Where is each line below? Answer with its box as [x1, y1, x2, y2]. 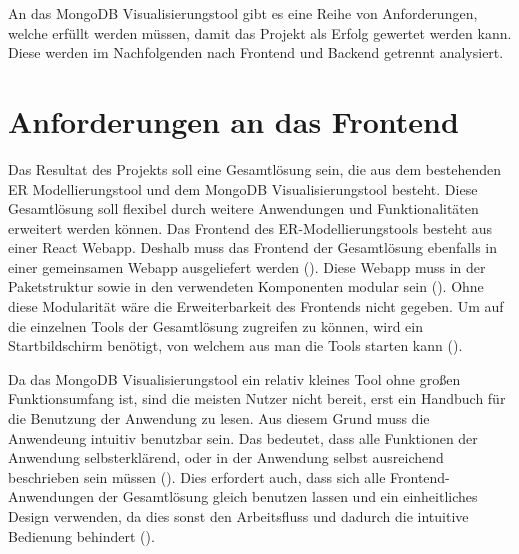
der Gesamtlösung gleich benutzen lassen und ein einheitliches [98, 486, 478, 507]
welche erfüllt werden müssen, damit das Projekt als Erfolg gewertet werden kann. [8, 22, 512, 43]
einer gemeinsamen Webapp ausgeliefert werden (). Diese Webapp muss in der [8, 256, 486, 277]
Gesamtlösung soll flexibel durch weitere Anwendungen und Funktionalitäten [8, 198, 479, 219]
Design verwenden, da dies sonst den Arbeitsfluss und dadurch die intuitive [8, 506, 469, 526]
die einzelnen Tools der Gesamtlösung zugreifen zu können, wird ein [8, 315, 424, 336]
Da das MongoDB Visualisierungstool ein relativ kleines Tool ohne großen [8, 368, 461, 389]
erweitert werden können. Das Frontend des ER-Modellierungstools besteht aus [8, 217, 493, 238]
